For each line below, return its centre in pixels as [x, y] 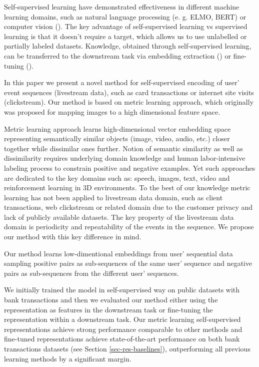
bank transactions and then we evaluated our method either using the [111, 300]
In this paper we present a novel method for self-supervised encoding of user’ [122, 82]
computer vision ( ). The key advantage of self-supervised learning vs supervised [126, 26]
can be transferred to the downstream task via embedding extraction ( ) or [117, 55]
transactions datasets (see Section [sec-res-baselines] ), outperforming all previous [127, 348]
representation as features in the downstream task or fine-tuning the [108, 309]
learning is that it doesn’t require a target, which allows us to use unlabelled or [125, 36]
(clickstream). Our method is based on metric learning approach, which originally [129, 102]
